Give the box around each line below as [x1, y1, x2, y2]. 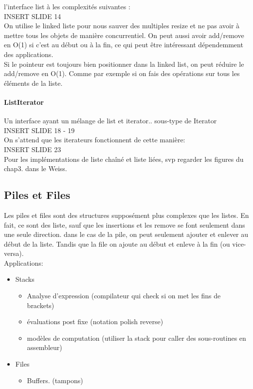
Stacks [15, 274, 35, 284]
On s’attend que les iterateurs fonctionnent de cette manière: [4, 135, 185, 145]
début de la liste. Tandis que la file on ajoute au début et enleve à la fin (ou [4, 238, 230, 249]
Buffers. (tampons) [27, 375, 83, 385]
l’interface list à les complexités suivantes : [4, 1, 130, 11]
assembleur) [27, 342, 62, 352]
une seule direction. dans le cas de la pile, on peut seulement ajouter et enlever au [4, 229, 249, 239]
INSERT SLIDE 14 [4, 11, 61, 21]
